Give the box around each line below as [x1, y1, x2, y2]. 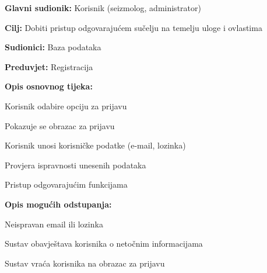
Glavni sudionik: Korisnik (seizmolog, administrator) [5, 2, 201, 13]
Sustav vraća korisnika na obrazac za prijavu [5, 257, 165, 269]
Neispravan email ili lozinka [5, 217, 103, 230]
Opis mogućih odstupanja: [5, 198, 112, 210]
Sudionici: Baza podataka [5, 41, 101, 53]
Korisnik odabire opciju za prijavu [5, 99, 127, 112]
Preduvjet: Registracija [5, 60, 93, 72]
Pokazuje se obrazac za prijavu [5, 119, 115, 132]
